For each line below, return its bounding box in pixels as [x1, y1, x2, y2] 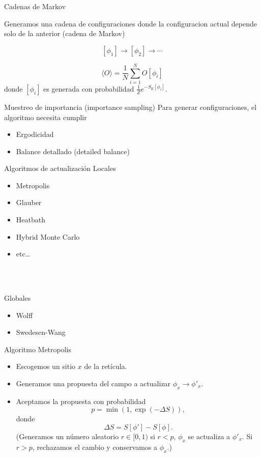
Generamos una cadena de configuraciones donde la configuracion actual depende [4, 18, 257, 28]
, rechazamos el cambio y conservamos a [32, 441, 158, 452]
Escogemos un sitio [16, 361, 76, 372]
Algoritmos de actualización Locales [4, 163, 116, 174]
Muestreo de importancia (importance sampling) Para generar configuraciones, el [4, 101, 257, 112]
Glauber [16, 197, 42, 208]
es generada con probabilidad [43, 83, 134, 94]
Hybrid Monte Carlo [16, 231, 80, 242]
